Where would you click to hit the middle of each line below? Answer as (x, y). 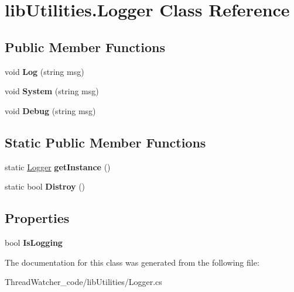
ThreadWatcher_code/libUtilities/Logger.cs (83, 282)
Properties (37, 218)
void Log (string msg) (45, 71)
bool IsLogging (34, 242)
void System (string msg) (52, 91)
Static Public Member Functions (105, 142)
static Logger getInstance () (58, 166)
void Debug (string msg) (50, 110)
